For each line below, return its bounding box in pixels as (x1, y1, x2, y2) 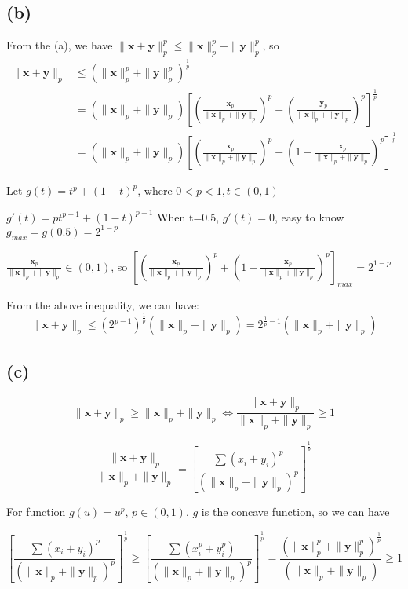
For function (6, 503, 66, 520)
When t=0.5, (157, 208, 220, 225)
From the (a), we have (6, 37, 113, 53)
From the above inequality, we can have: (6, 297, 200, 313)
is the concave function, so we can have (201, 503, 390, 520)
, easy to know (275, 208, 344, 225)
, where (137, 182, 173, 199)
